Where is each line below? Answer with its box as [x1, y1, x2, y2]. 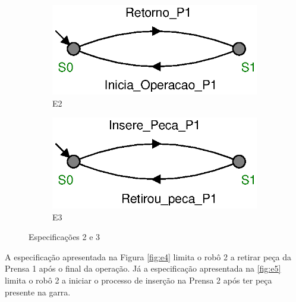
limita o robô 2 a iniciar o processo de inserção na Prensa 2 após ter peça [5, 274, 272, 287]
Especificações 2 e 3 [29, 231, 100, 243]
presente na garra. [5, 285, 71, 298]
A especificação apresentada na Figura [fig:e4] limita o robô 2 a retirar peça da [5, 250, 292, 263]
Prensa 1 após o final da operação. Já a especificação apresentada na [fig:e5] [5, 262, 281, 275]
